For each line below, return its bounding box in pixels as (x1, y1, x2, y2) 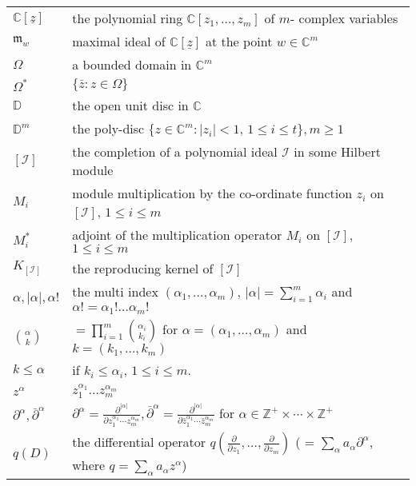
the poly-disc (72, 119, 145, 137)
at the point (205, 32, 273, 50)
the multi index (72, 282, 158, 301)
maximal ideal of (72, 32, 166, 50)
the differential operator (72, 432, 206, 451)
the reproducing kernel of (72, 259, 214, 277)
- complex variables (290, 9, 398, 27)
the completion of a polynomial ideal (72, 142, 278, 161)
